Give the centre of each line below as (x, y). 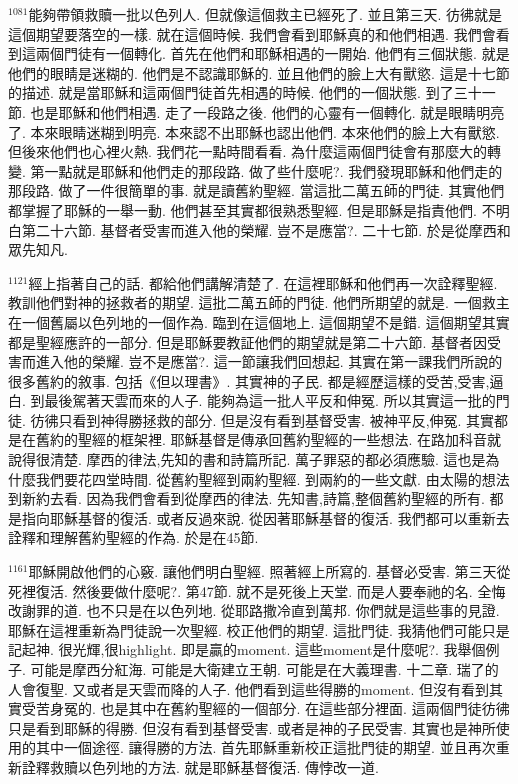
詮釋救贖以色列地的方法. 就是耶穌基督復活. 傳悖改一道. (200, 766)
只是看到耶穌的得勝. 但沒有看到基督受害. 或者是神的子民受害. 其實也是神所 (252, 727)
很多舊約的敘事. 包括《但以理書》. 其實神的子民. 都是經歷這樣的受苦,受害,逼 (256, 380)
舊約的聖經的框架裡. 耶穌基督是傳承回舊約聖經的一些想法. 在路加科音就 (268, 439)
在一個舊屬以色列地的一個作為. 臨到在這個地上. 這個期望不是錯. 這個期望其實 (259, 321)
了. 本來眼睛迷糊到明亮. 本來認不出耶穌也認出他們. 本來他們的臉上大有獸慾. (254, 131)
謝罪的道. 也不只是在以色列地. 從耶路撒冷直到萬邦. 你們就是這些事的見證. (260, 610)
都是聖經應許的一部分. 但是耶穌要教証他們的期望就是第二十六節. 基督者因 (248, 341)
